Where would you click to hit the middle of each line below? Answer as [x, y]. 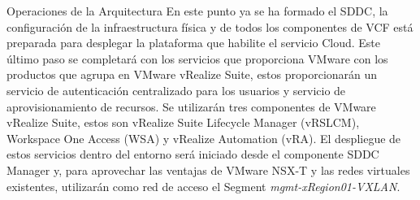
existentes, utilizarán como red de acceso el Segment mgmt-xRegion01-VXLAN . [204, 186]
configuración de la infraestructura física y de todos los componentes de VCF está [210, 26]
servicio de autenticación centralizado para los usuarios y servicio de [176, 90]
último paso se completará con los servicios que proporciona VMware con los [197, 58]
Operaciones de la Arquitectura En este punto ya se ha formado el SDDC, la [197, 11]
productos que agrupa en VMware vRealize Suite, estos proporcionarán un [192, 74]
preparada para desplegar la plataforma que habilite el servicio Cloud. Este [193, 43]
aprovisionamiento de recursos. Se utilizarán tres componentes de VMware [191, 106]
